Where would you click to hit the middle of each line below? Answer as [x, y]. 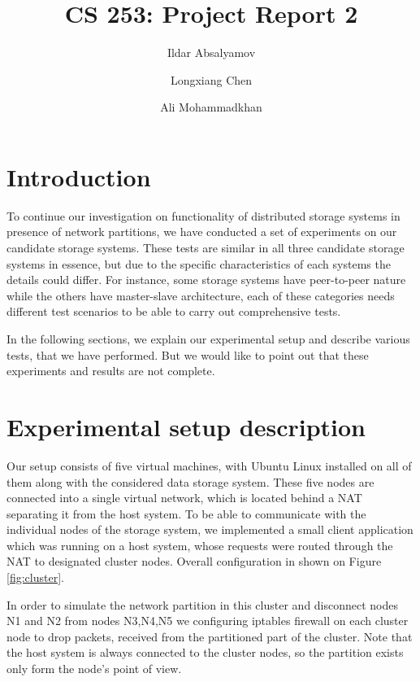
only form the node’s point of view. [94, 669]
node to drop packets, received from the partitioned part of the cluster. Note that [210, 636]
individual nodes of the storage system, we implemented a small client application [210, 529]
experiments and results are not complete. [111, 371]
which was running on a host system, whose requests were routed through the [200, 545]
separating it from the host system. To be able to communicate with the [186, 513]
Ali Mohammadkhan [211, 107]
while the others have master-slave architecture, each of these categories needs [201, 295]
